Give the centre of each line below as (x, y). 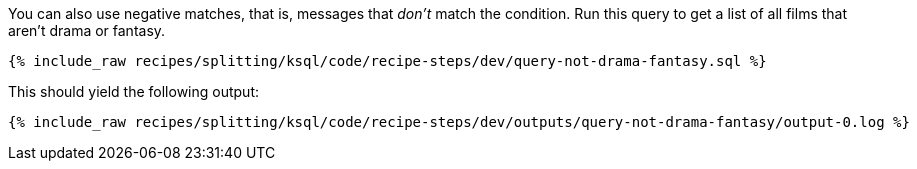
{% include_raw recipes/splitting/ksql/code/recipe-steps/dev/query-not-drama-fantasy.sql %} (387, 61)
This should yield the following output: (134, 91)
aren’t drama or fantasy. (87, 30)
